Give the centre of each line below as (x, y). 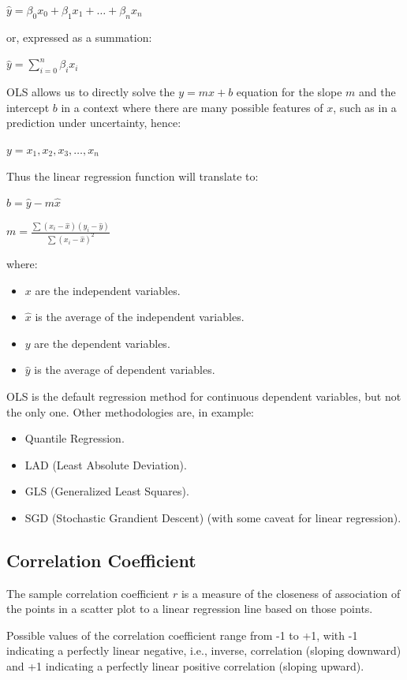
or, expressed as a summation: (79, 37)
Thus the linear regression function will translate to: (133, 176)
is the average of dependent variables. (125, 370)
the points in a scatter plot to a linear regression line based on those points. (190, 609)
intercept (28, 107)
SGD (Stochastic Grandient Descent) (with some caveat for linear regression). (213, 517)
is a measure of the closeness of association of (291, 593)
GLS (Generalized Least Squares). (107, 491)
